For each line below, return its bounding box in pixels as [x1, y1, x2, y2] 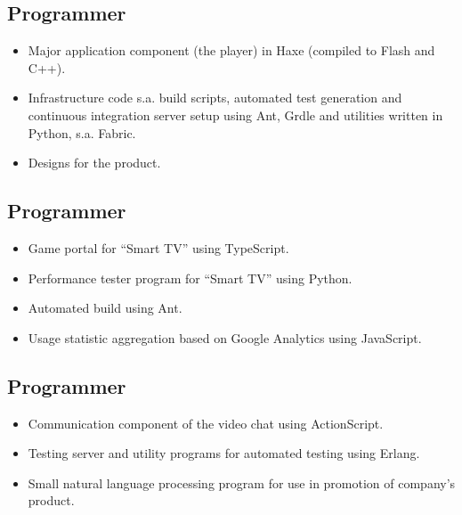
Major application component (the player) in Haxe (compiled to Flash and [28, 41, 435, 60]
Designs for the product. [28, 153, 161, 172]
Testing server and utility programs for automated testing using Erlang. [28, 444, 420, 462]
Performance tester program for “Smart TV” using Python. [28, 268, 353, 287]
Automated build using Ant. [28, 298, 182, 317]
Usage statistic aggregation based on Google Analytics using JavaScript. [28, 328, 422, 347]
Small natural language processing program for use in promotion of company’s [28, 473, 456, 492]
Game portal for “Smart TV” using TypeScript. [28, 238, 289, 257]
